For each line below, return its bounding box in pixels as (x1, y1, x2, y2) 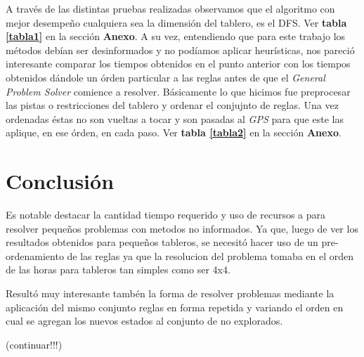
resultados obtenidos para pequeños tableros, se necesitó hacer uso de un (6, 235, 318, 249)
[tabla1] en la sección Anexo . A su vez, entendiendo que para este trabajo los (6, 29, 346, 44)
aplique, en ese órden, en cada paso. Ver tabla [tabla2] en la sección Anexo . (6, 125, 342, 140)
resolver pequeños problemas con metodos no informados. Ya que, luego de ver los (6, 221, 358, 235)
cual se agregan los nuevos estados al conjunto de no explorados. (6, 313, 283, 328)
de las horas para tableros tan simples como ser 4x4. (6, 262, 230, 277)
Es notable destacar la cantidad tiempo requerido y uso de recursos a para (6, 207, 326, 222)
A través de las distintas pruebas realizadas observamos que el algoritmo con (6, 1, 335, 15)
